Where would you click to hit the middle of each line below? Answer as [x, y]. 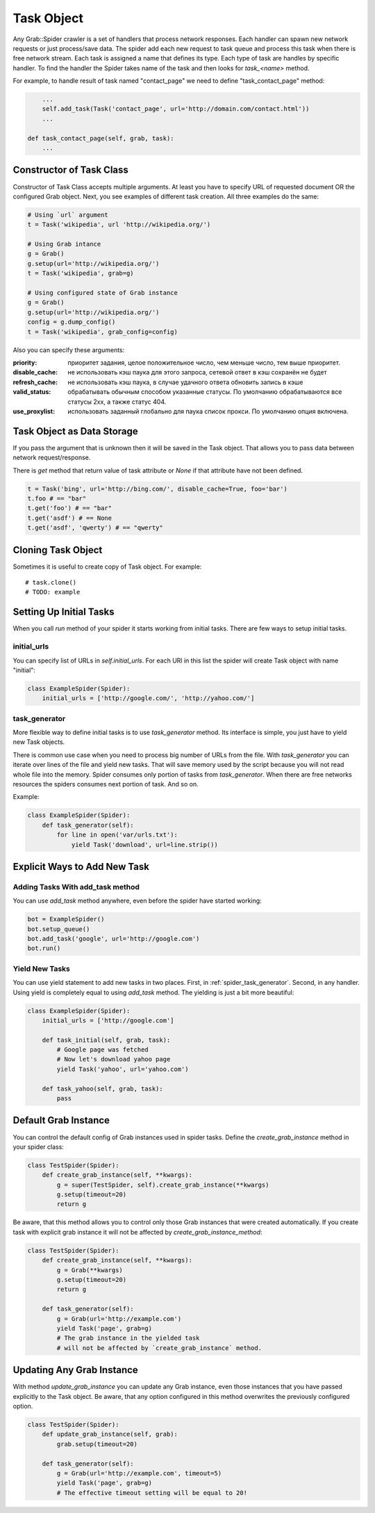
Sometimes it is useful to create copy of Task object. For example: [107, 567]
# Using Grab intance [64, 244]
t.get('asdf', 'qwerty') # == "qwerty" [95, 528]
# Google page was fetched [102, 1050]
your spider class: [38, 1147]
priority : [25, 363]
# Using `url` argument [68, 215]
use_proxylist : [34, 411]
